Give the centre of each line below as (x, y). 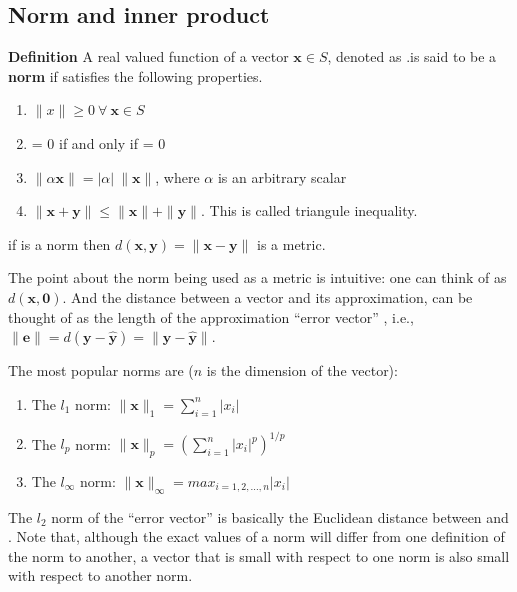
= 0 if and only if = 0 (98, 142)
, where (177, 176)
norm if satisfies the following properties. (135, 75)
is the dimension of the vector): (302, 370)
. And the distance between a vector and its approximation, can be (267, 296)
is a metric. (291, 243)
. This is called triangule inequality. (309, 210)
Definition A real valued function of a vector (148, 56)
